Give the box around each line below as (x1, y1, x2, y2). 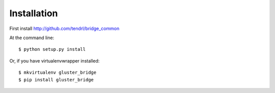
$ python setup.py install (18, 46, 86, 52)
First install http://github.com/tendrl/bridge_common (9, 25, 120, 32)
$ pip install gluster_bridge (18, 77, 94, 82)
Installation (9, 8, 58, 19)
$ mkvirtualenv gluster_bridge (18, 70, 97, 76)
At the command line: (9, 35, 54, 41)
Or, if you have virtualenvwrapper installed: (9, 57, 100, 64)
